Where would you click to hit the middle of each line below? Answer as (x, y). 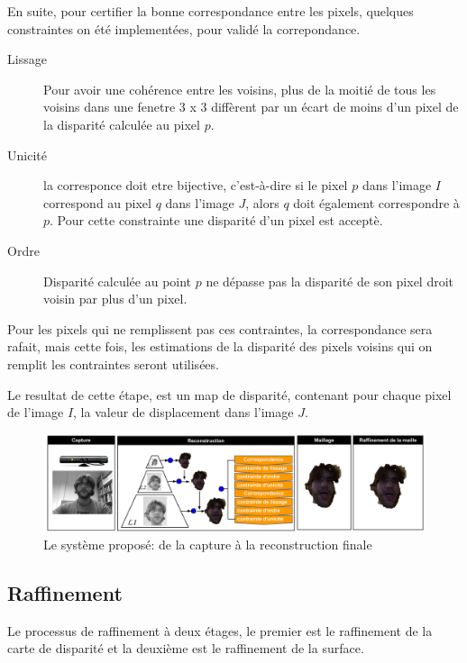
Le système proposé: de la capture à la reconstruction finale (208, 544)
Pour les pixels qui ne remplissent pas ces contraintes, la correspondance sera (220, 328)
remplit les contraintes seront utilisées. (113, 363)
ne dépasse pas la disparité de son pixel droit (330, 281)
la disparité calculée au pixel (122, 124)
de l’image (36, 412)
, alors (262, 202)
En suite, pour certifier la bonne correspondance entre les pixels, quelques (211, 11)
